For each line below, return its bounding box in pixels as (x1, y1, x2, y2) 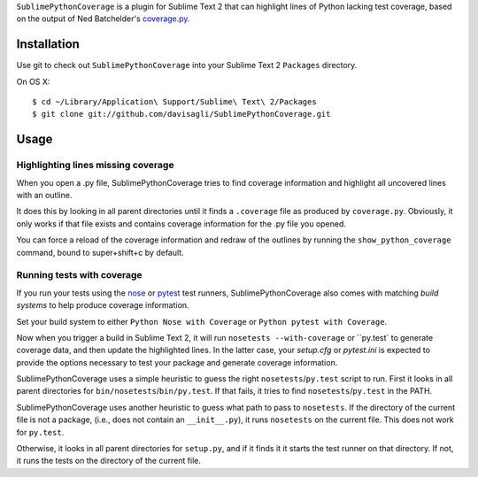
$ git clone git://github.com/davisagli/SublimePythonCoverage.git (32, 109, 331, 119)
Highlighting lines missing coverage (16, 159, 174, 172)
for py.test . (16, 427, 65, 437)
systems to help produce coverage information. (16, 300, 189, 311)
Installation (16, 36, 80, 52)
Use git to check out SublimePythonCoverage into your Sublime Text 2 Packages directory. (16, 60, 358, 71)
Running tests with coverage (16, 269, 143, 281)
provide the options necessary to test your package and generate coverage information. (16, 357, 338, 367)
